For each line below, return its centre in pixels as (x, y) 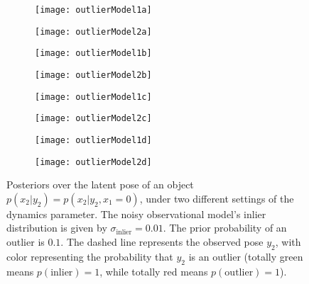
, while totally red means (154, 271)
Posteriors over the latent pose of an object (100, 184)
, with (288, 242)
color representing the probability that (90, 256)
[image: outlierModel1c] (93, 97)
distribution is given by (57, 228)
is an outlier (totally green (246, 256)
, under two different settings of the (217, 198)
